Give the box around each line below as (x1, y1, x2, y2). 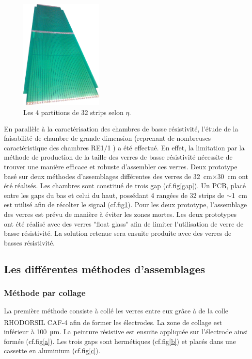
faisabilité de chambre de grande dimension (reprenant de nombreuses (4, 133, 211, 143)
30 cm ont (217, 171, 248, 181)
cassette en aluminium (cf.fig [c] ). (4, 345, 100, 356)
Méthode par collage (4, 287, 86, 299)
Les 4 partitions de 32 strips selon (23, 107, 124, 117)
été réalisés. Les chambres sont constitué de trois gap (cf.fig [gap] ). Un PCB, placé (4, 180, 246, 191)
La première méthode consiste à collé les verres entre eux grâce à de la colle (4, 306, 229, 316)
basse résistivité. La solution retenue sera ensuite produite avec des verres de (4, 228, 232, 238)
